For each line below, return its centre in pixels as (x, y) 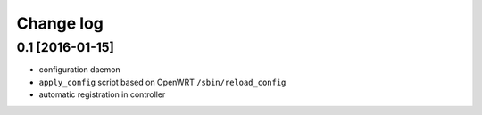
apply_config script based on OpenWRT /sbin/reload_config (162, 82)
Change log (60, 23)
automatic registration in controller (102, 94)
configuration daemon (79, 70)
